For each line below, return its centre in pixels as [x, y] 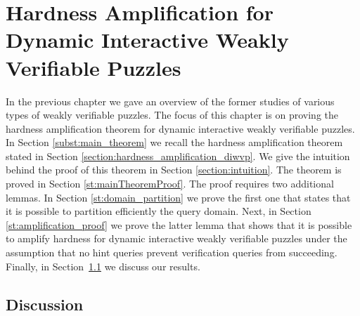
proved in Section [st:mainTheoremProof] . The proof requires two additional [170, 184]
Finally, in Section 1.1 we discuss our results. [103, 266]
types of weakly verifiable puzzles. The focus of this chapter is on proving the [172, 115]
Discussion [45, 304]
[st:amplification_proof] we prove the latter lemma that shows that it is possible [179, 224]
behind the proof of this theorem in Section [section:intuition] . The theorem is [174, 170]
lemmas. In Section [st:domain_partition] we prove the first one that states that [178, 197]
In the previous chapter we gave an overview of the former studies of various [170, 101]
